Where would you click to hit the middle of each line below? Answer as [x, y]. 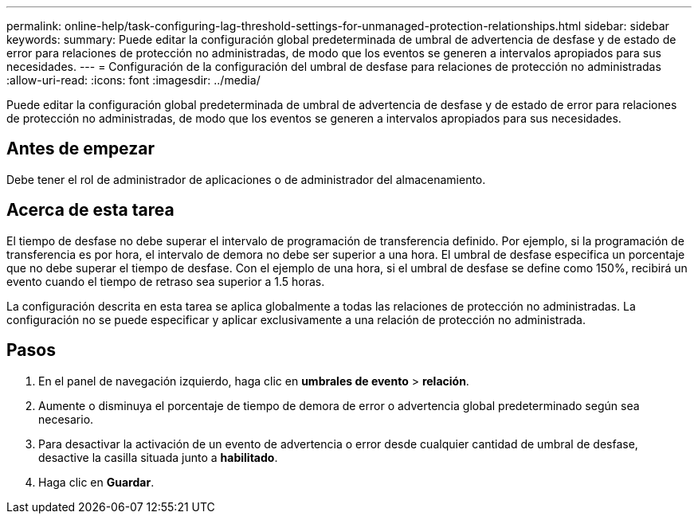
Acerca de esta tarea [90, 210]
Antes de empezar [80, 149]
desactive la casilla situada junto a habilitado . [158, 457]
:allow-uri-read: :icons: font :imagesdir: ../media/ [133, 80]
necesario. [66, 419]
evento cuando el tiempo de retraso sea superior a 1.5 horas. [166, 281]
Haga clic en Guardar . [96, 482]
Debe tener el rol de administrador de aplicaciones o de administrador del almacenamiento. [246, 179]
